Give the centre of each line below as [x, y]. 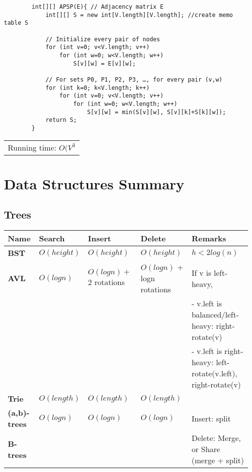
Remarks [209, 238]
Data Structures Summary [94, 183]
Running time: [32, 147]
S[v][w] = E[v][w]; [105, 63]
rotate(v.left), [214, 373]
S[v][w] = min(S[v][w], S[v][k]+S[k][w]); [157, 112]
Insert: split [211, 418]
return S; [61, 120]
